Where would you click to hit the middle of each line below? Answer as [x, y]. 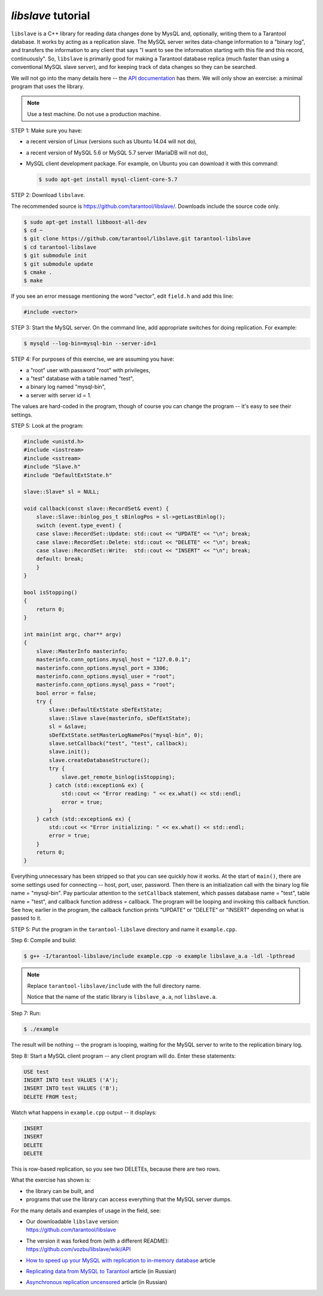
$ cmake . [38, 272]
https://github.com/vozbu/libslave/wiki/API [78, 1249]
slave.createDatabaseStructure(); [99, 760]
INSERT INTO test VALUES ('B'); [71, 1088]
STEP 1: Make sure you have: [47, 131]
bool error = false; [66, 693]
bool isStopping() [51, 592]
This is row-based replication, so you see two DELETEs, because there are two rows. [116, 1169]
